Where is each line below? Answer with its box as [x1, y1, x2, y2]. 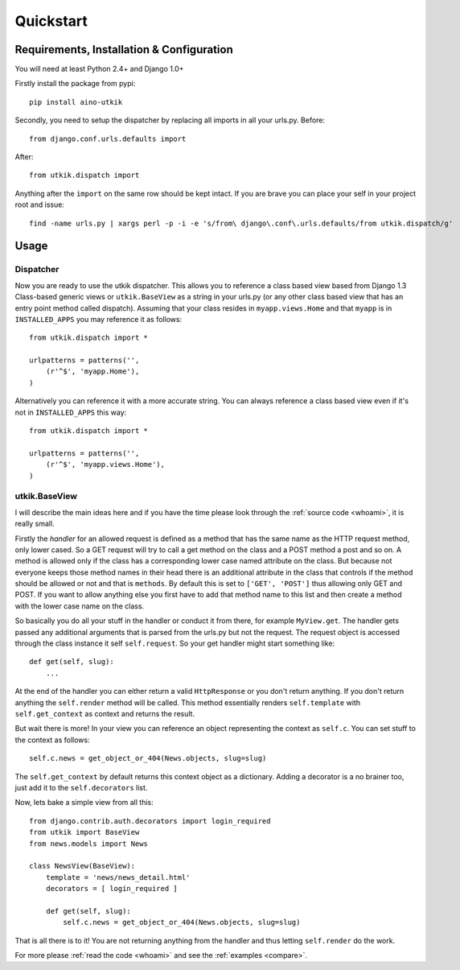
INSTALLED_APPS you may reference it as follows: [14, 314, 183, 324]
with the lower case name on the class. [14, 601, 145, 611]
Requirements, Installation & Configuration [14, 43, 233, 56]
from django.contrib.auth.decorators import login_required [29, 816, 271, 825]
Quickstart [14, 12, 88, 30]
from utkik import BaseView [29, 828, 140, 837]
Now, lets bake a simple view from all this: [14, 798, 154, 807]
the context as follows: [14, 735, 90, 745]
